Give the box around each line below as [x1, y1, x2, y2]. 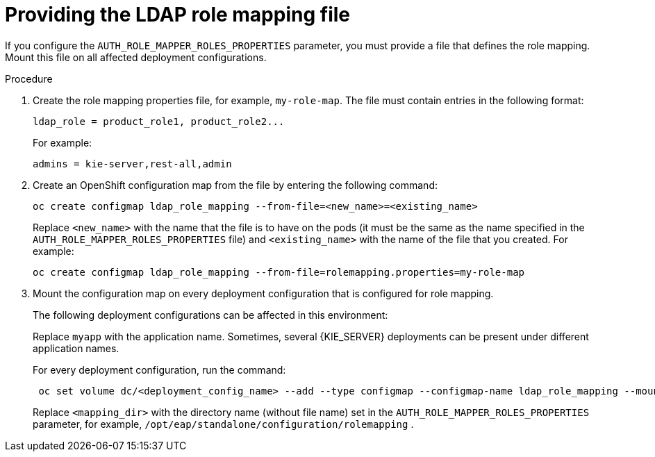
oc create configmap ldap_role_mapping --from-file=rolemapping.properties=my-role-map [33, 266, 525, 278]
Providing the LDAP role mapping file [5, 3, 350, 26]
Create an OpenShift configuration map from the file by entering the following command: [33, 178, 438, 191]
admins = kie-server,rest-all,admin [33, 158, 232, 169]
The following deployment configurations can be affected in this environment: [33, 308, 388, 321]
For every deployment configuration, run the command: [33, 363, 286, 376]
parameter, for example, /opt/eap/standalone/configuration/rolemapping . [33, 417, 414, 430]
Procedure [5, 72, 53, 85]
